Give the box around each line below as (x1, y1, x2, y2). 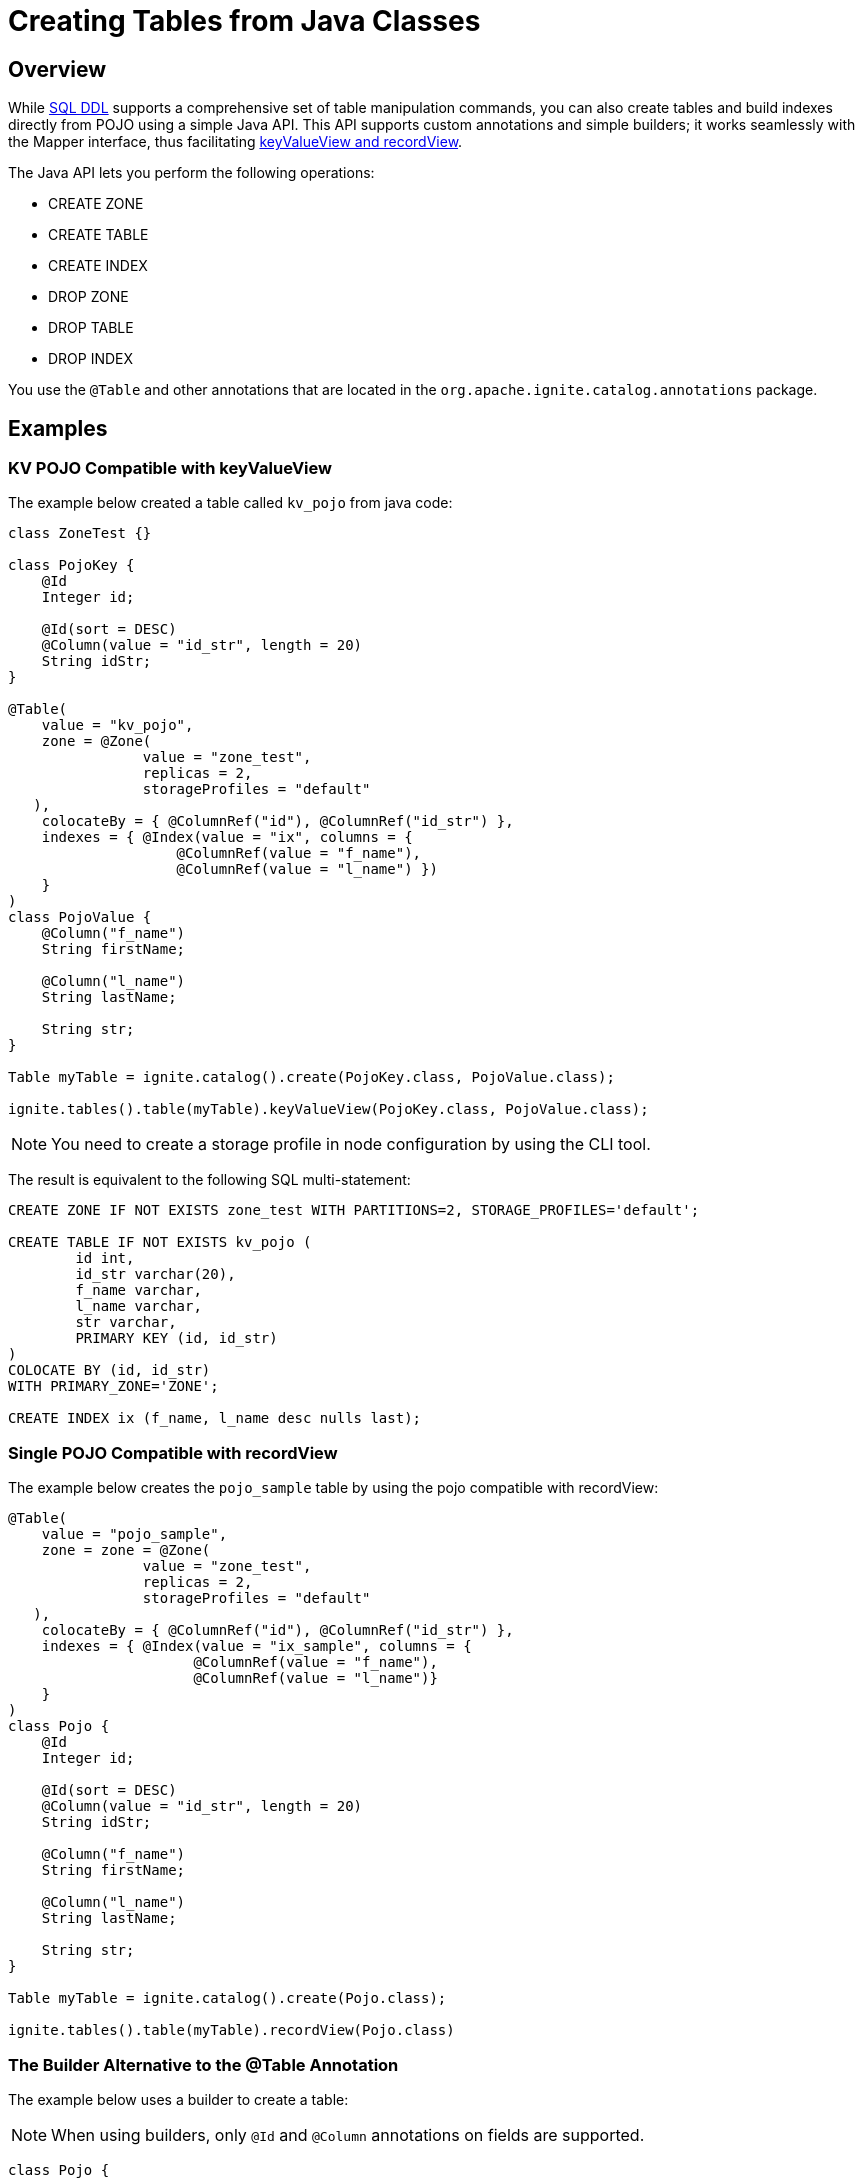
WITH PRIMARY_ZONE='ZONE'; (8, 1378, 219, 1395)
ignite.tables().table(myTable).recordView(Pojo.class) (8, 2022, 455, 2039)
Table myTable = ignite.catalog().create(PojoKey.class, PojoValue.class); (8, 1069, 615, 1086)
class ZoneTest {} (8, 525, 152, 542)
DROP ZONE (48, 288, 129, 306)
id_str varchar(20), (75, 1266, 236, 1283)
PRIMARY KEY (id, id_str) (75, 1330, 278, 1347)
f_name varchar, (75, 1282, 202, 1299)
